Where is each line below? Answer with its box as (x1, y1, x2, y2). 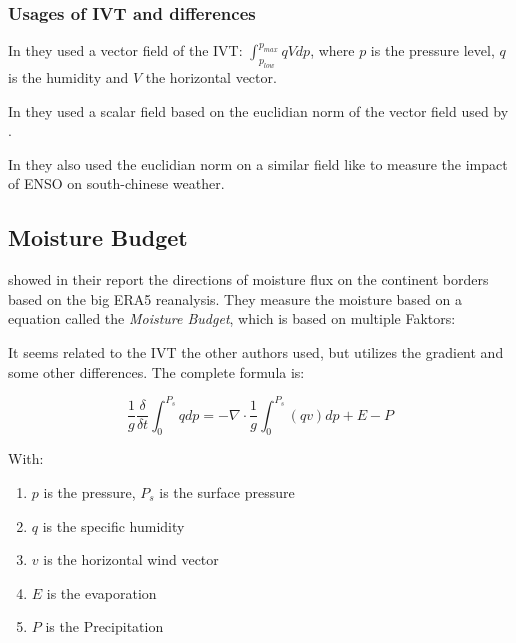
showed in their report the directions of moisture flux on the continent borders (8, 269, 489, 290)
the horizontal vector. (145, 66, 277, 87)
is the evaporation (46, 582, 157, 603)
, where (310, 40, 355, 61)
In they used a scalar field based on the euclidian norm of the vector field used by (8, 100, 509, 121)
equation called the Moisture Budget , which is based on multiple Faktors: (8, 308, 456, 329)
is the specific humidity (42, 515, 185, 536)
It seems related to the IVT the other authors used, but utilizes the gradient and (8, 341, 504, 362)
